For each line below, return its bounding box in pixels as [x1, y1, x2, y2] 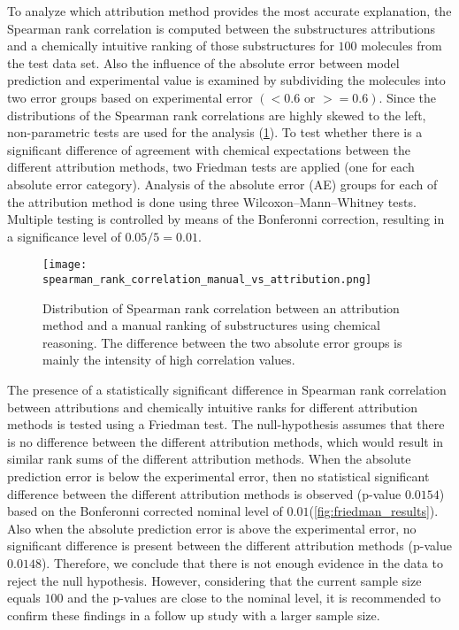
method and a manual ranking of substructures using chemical [42, 316, 380, 334]
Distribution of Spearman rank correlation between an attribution [42, 298, 400, 317]
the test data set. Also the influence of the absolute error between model [7, 53, 400, 72]
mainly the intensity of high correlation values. [42, 350, 295, 369]
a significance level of [7, 227, 121, 245]
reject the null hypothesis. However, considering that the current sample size [7, 571, 422, 589]
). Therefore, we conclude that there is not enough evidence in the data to [41, 553, 443, 572]
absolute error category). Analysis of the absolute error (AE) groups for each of [7, 174, 438, 193]
